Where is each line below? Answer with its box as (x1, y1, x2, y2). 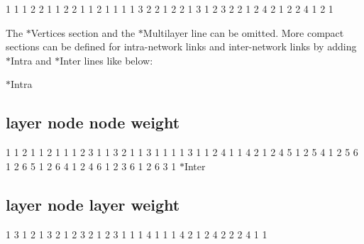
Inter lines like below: (60, 52, 153, 67)
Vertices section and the (31, 25, 136, 40)
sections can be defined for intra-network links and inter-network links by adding (6, 39, 357, 54)
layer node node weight (6, 111, 180, 133)
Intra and (11, 52, 52, 67)
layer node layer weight (6, 193, 180, 215)
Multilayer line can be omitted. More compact (143, 25, 344, 40)
